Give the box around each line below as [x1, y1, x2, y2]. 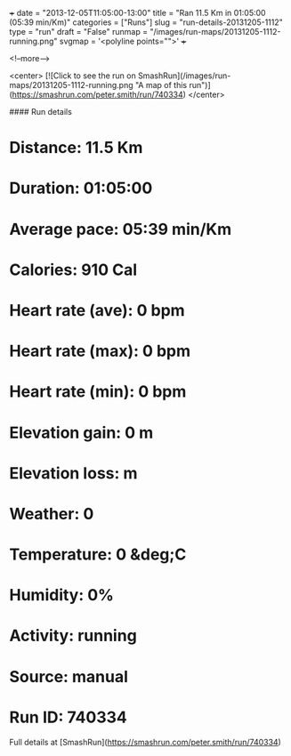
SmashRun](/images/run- [137, 70, 231, 81]
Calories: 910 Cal [9, 260, 138, 279]
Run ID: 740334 [9, 707, 127, 728]
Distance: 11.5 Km [9, 138, 143, 158]
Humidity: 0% [9, 585, 114, 606]
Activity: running [9, 626, 138, 646]
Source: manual [9, 666, 129, 687]
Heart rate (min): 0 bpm [9, 382, 187, 402]
